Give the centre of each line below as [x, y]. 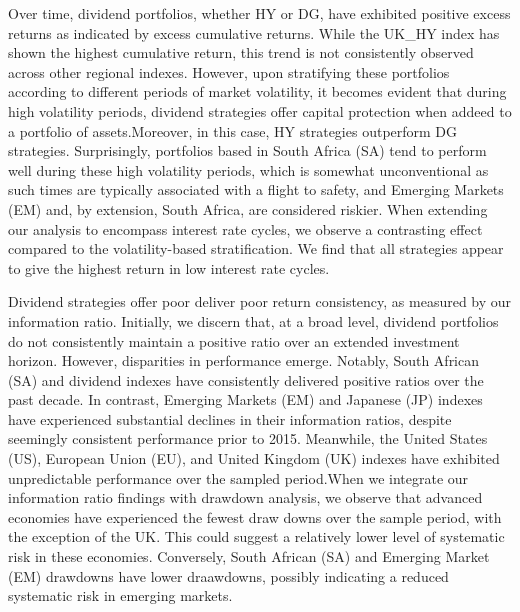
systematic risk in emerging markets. [120, 595]
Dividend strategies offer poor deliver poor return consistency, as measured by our [260, 301]
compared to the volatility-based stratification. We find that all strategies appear [256, 248]
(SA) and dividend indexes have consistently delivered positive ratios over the [246, 379]
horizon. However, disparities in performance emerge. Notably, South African [244, 360]
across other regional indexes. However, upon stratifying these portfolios [229, 71]
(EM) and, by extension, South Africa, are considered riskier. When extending [248, 208]
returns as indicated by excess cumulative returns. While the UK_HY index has [254, 32]
